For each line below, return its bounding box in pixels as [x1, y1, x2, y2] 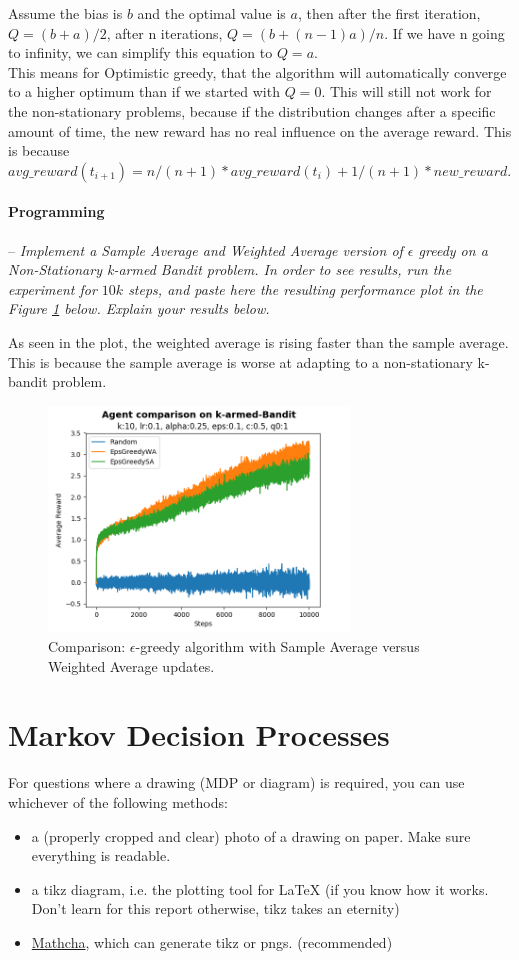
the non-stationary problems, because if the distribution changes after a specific [8, 100, 496, 121]
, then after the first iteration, [297, 3, 481, 23]
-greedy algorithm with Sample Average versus [135, 636, 420, 657]
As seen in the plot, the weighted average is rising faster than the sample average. [8, 331, 509, 352]
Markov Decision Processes [8, 714, 390, 755]
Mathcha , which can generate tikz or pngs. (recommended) [31, 931, 393, 952]
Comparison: [48, 636, 126, 657]
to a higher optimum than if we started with [8, 81, 280, 102]
